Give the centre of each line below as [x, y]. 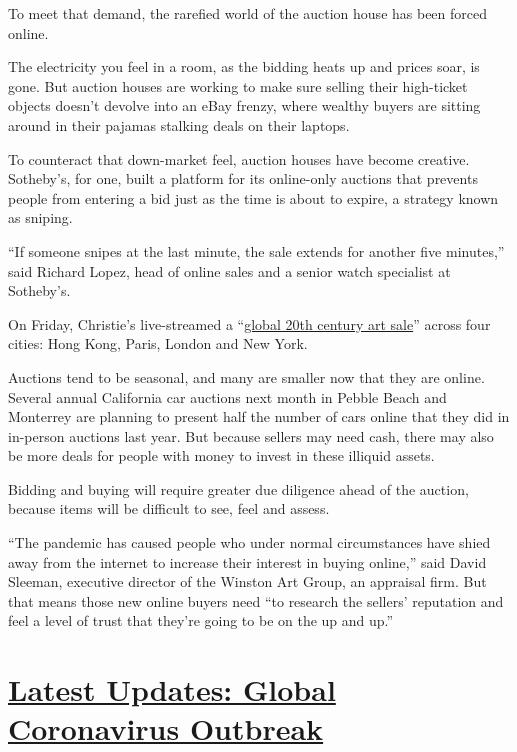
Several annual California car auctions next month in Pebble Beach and [227, 396]
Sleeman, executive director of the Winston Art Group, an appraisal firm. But [247, 581]
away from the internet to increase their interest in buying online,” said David [247, 561]
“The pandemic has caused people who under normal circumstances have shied [249, 542]
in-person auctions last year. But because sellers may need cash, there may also [251, 435]
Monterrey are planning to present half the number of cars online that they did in [259, 416]
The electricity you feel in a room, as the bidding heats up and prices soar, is [244, 66]
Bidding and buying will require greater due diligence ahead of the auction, [238, 488]
